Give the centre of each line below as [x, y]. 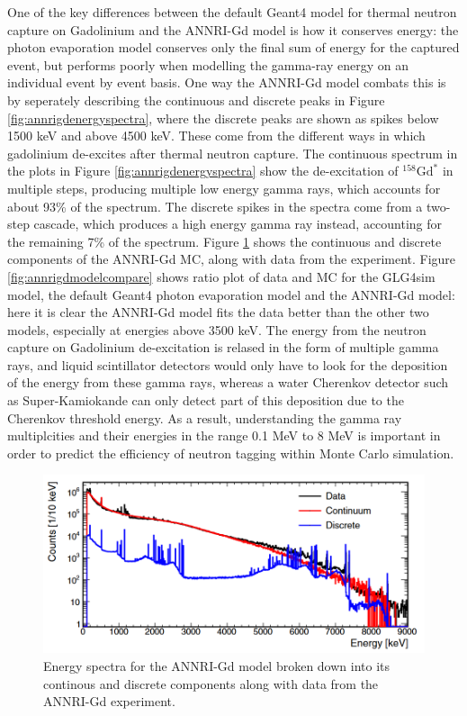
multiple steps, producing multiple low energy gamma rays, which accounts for [224, 188]
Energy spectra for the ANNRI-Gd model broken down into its [217, 666]
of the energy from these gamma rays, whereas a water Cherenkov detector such [228, 382]
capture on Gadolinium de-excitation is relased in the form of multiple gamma [223, 347]
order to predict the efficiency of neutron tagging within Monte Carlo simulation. [231, 453]
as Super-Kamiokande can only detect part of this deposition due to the [206, 400]
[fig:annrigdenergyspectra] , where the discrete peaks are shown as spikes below [223, 118]
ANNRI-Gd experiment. [109, 701]
